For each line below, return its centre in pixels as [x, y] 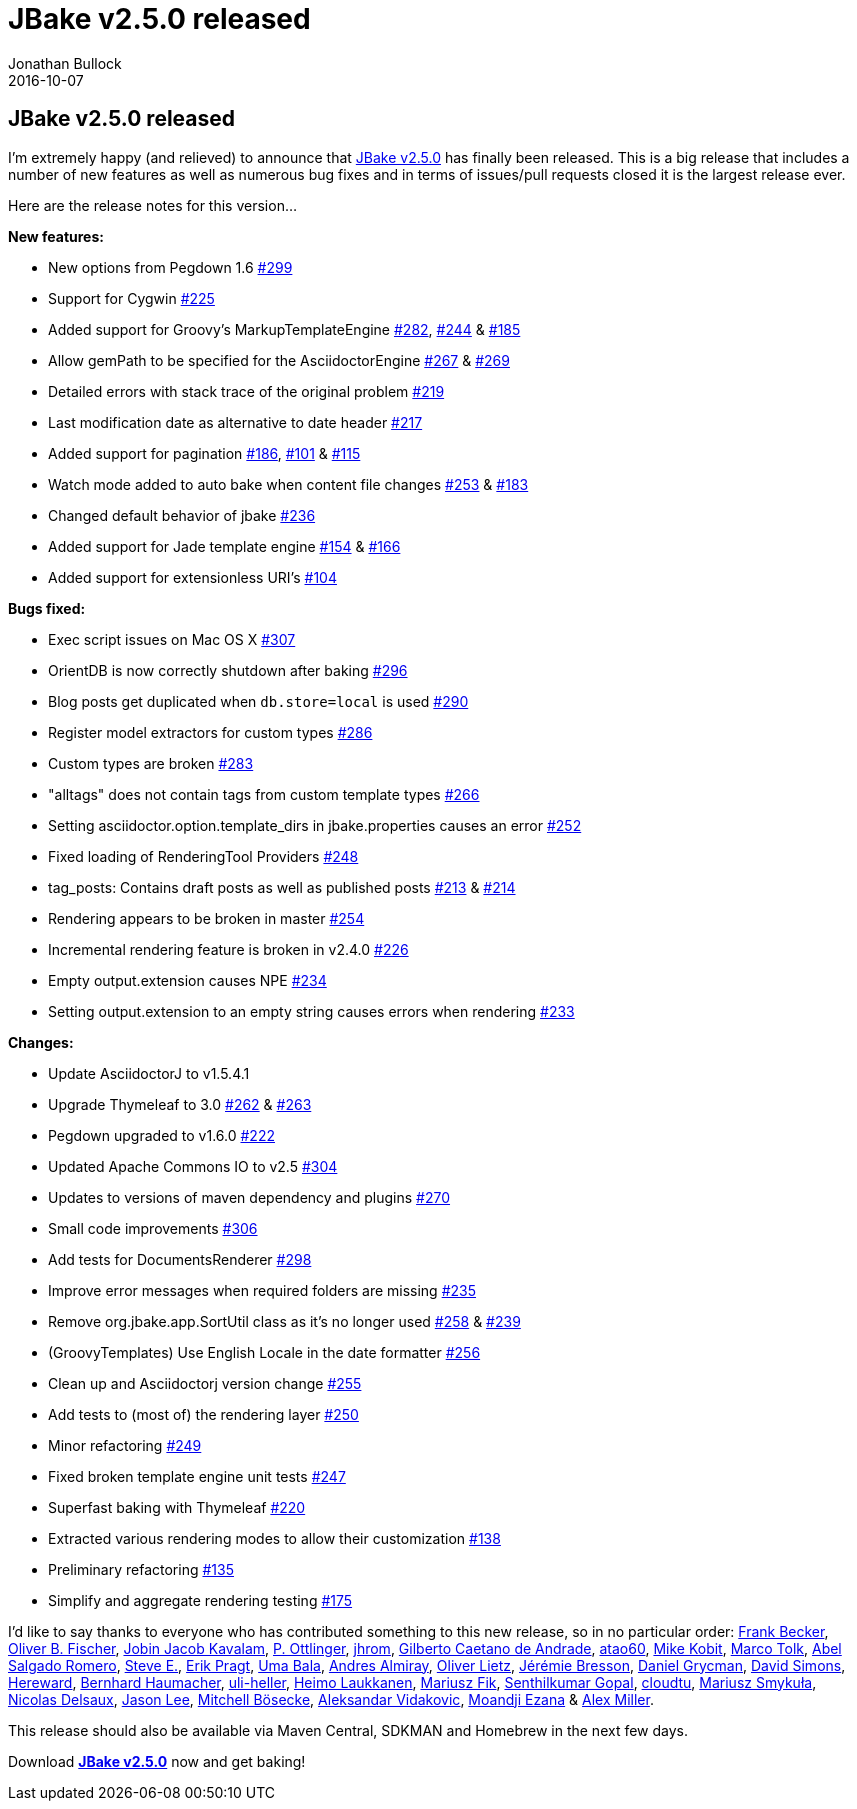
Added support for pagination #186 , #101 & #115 [204, 453]
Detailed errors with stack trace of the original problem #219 [246, 391]
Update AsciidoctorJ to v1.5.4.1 [149, 1073]
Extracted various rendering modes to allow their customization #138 [274, 1538]
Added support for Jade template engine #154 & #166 [224, 546]
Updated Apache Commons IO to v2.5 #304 [193, 1166]
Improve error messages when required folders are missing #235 [262, 1290]
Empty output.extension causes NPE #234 [187, 980]
